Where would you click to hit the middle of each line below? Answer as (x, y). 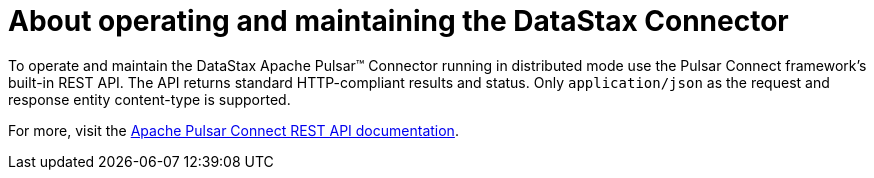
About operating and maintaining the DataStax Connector (398, 21)
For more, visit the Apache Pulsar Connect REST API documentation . (233, 130)
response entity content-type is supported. (149, 99)
